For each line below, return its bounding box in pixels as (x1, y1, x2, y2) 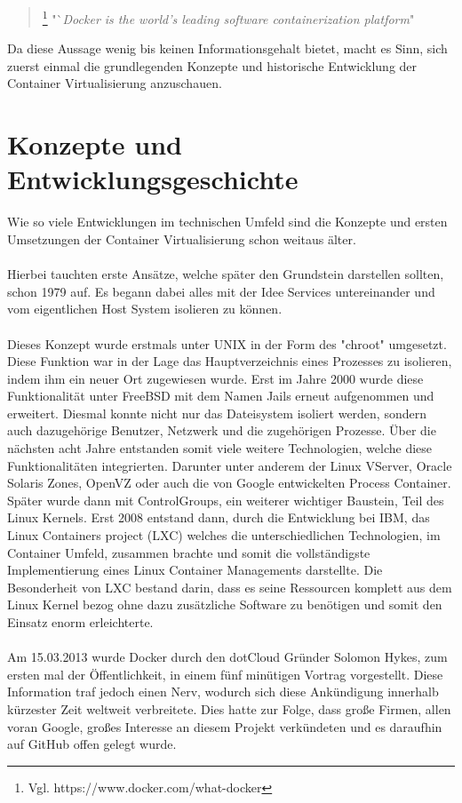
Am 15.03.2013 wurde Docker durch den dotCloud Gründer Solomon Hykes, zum (7, 648, 448, 666)
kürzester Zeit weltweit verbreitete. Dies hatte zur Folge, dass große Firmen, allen (7, 699, 451, 718)
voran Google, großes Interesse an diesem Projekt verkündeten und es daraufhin (7, 717, 442, 735)
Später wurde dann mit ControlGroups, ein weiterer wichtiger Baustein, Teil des (7, 490, 444, 509)
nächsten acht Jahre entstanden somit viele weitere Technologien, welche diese (7, 439, 433, 457)
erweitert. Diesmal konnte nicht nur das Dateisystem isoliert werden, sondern (7, 403, 426, 422)
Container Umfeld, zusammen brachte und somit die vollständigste (7, 543, 370, 561)
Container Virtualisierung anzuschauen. (7, 74, 222, 92)
